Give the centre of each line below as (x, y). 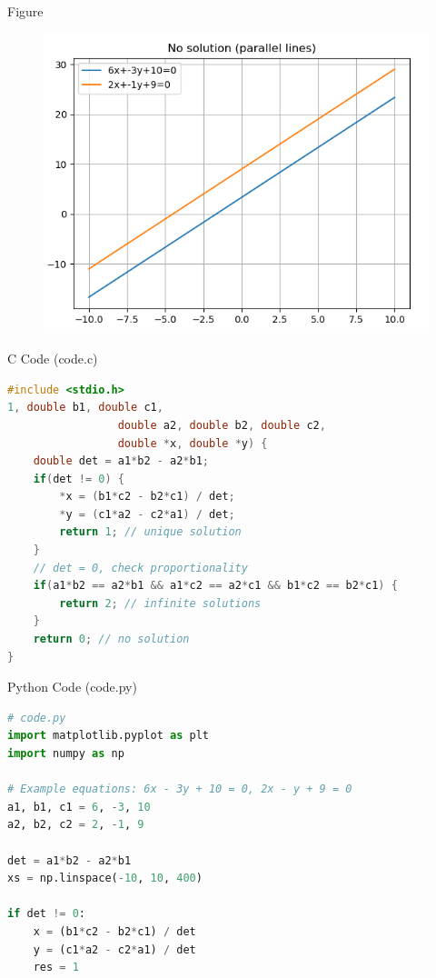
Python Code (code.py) (72, 687)
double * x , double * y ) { (193, 443)
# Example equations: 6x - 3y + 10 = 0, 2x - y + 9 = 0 (180, 789)
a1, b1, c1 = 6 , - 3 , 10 (79, 807)
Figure (25, 11)
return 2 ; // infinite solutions (160, 603)
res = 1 (56, 968)
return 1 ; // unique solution (150, 532)
